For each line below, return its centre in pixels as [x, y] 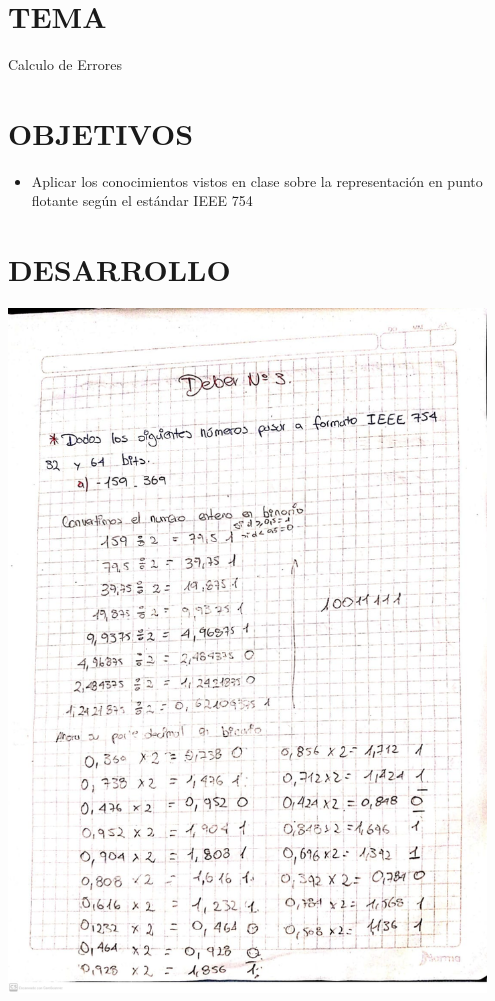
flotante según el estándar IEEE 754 [142, 200]
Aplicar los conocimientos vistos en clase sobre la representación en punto [257, 180]
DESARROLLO [119, 269]
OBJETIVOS [101, 132]
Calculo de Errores [65, 64]
